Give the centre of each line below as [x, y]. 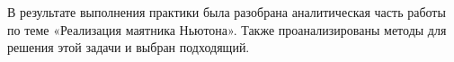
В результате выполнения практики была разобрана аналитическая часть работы [227, 12]
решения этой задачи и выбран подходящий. [129, 47]
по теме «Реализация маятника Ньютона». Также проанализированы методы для [227, 29]
